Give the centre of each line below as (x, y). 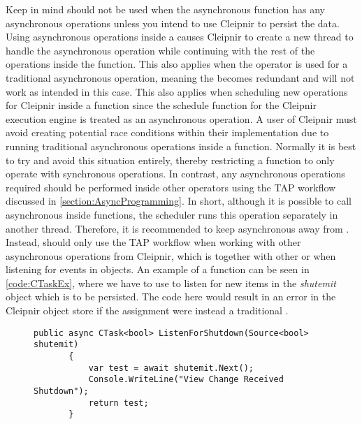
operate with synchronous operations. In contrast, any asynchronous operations (175, 174)
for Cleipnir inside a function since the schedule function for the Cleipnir (161, 105)
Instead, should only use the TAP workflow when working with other (153, 242)
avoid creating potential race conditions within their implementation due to (167, 132)
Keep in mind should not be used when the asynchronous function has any (166, 9)
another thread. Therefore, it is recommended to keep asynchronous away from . (178, 228)
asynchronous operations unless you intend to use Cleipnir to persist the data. (173, 23)
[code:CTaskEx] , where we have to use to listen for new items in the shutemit (171, 283)
